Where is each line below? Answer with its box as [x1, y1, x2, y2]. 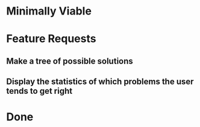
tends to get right [6, 86, 73, 96]
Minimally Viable [6, 4, 92, 18]
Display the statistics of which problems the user [6, 77, 194, 87]
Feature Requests [6, 32, 96, 46]
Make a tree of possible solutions [6, 56, 134, 66]
